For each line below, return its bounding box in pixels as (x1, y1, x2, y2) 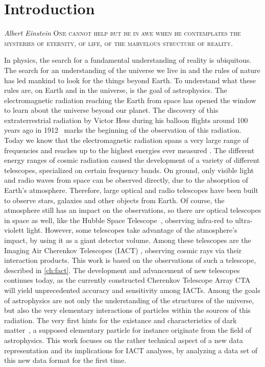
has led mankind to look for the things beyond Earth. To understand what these (4, 75, 256, 85)
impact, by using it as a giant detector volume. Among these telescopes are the (4, 235, 251, 245)
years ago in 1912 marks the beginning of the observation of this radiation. (4, 125, 242, 135)
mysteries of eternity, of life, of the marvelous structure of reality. (4, 37, 233, 48)
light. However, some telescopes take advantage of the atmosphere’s (26, 225, 237, 235)
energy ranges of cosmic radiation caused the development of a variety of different (4, 155, 260, 165)
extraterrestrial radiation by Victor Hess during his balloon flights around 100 (4, 114, 248, 125)
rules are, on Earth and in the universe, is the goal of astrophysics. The (4, 85, 227, 95)
